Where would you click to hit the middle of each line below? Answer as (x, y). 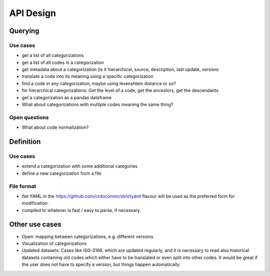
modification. (35, 203)
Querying (24, 31)
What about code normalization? (55, 127)
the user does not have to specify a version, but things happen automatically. (101, 264)
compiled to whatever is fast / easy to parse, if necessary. (81, 210)
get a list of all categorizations (53, 56)
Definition (25, 142)
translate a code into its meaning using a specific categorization (87, 76)
